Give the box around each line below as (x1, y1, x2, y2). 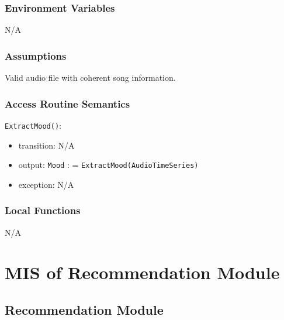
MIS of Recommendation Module (5, 260, 280, 284)
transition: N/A (18, 139, 75, 151)
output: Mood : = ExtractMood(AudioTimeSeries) (18, 159, 199, 171)
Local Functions (5, 203, 81, 218)
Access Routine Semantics (5, 96, 130, 111)
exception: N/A (18, 178, 74, 190)
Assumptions (5, 48, 67, 63)
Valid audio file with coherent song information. (5, 71, 176, 84)
